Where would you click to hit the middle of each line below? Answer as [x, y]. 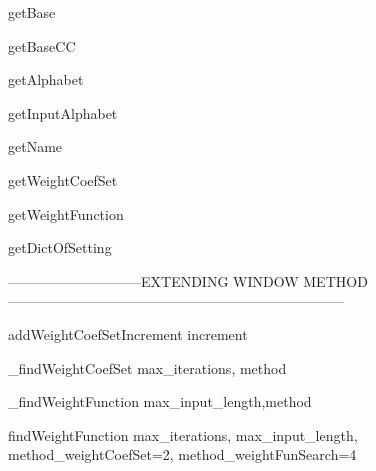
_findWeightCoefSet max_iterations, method [147, 367]
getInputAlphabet [63, 112]
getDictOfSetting [60, 247]
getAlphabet [46, 79]
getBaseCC [42, 45]
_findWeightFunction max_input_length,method [160, 401]
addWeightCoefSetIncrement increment [128, 333]
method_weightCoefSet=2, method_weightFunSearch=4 [182, 454]
